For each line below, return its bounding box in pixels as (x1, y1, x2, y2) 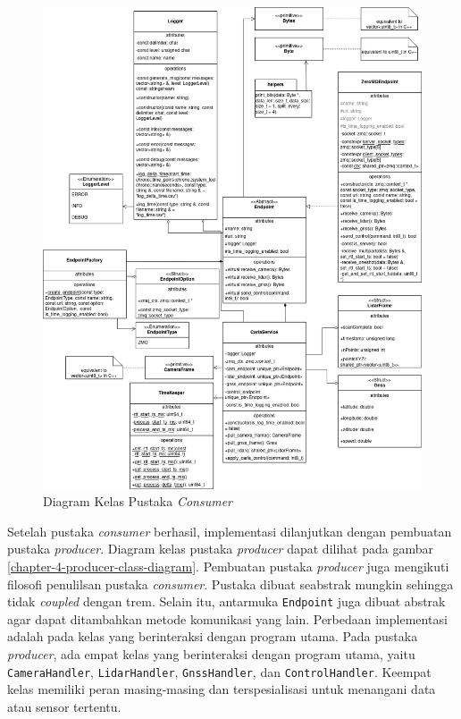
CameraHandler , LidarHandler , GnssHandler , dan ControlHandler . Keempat (7, 662, 432, 681)
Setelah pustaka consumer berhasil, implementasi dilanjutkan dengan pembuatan (7, 521, 452, 540)
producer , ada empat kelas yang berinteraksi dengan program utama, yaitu (7, 645, 415, 664)
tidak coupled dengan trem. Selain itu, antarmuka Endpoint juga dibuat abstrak (7, 592, 446, 611)
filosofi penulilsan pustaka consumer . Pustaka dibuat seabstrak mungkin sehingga (7, 574, 454, 593)
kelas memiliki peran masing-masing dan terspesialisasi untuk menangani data (7, 680, 436, 698)
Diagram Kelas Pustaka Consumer (43, 492, 233, 511)
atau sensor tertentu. (7, 697, 122, 715)
